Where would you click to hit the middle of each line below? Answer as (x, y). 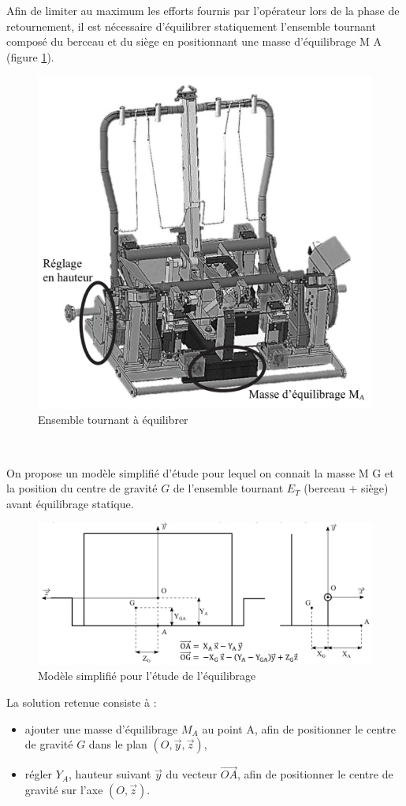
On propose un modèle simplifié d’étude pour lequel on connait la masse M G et (200, 472)
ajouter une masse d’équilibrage (101, 728)
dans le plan (118, 744)
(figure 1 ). (30, 56)
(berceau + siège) (346, 488)
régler (39, 774)
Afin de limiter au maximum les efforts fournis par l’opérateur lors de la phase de (203, 10)
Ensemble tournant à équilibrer (113, 420)
